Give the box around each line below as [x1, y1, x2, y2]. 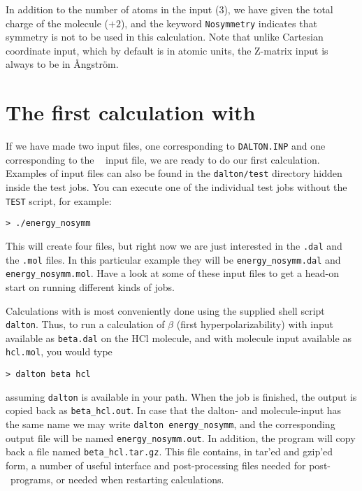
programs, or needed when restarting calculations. [10, 471, 224, 486]
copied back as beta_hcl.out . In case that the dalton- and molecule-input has [6, 403, 342, 418]
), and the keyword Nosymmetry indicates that [120, 15, 317, 30]
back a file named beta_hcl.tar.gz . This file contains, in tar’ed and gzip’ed [6, 444, 333, 459]
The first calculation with [6, 98, 256, 127]
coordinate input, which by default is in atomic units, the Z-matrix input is [6, 43, 328, 57]
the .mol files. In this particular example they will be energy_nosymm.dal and [6, 252, 341, 266]
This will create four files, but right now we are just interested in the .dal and [6, 238, 342, 252]
